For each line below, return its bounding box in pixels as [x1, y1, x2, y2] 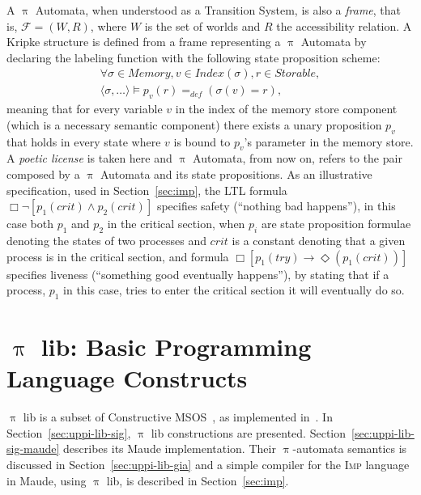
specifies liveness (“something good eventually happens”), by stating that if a [6, 265, 389, 282]
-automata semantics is [292, 440, 407, 457]
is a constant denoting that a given [232, 232, 406, 248]
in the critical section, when [107, 215, 245, 232]
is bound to [173, 133, 231, 150]
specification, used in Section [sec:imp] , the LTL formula [6, 181, 287, 198]
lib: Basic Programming [40, 330, 312, 363]
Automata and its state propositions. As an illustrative [100, 166, 372, 183]
